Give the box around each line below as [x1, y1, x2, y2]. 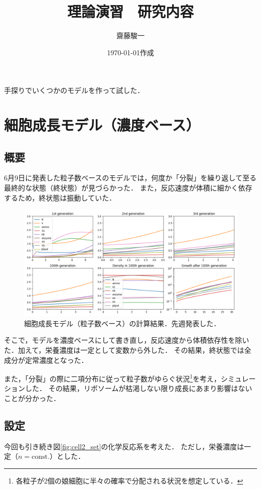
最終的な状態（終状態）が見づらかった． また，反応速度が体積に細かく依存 [4, 182, 252, 193]
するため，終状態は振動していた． [4, 192, 116, 203]
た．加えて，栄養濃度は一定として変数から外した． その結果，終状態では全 [4, 345, 251, 355]
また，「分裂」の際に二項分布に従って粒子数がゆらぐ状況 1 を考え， [4, 372, 221, 383]
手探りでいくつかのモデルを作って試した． [4, 85, 145, 95]
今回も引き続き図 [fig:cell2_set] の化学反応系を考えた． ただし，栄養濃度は [4, 441, 244, 451]
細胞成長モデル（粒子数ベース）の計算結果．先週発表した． [24, 318, 221, 328]
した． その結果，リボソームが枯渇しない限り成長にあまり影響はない [25, 383, 252, 394]
